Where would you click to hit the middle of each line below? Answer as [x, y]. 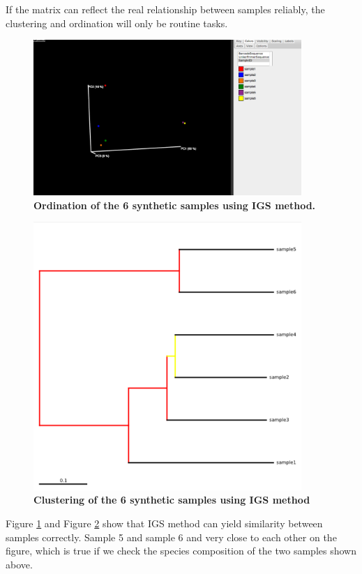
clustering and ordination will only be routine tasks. [117, 23]
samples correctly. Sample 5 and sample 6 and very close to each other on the [171, 537]
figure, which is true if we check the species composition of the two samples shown [181, 551]
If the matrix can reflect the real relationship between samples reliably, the [165, 9]
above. [19, 564]
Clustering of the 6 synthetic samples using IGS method [172, 500]
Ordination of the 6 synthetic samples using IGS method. [175, 205]
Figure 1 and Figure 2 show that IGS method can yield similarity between [164, 523]
